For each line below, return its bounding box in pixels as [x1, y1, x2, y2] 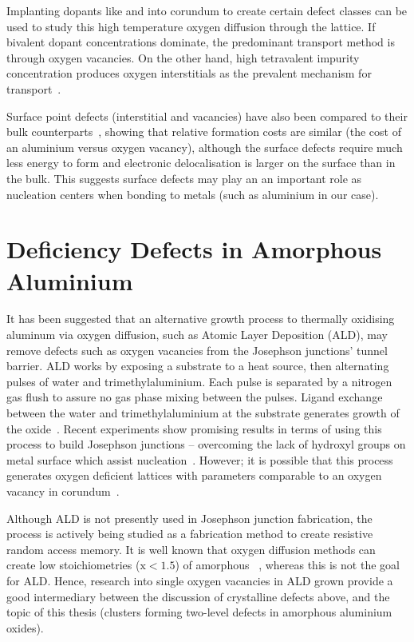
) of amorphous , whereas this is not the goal [175, 556, 400, 573]
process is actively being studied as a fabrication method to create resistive [6, 525, 373, 542]
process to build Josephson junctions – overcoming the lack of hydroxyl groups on [6, 436, 406, 453]
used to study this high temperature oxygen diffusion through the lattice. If [6, 18, 376, 34]
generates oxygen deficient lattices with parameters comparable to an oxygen [6, 467, 382, 484]
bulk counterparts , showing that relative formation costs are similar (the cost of [6, 123, 401, 140]
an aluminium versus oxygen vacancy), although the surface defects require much [6, 138, 403, 155]
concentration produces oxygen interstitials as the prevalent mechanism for [6, 65, 372, 82]
